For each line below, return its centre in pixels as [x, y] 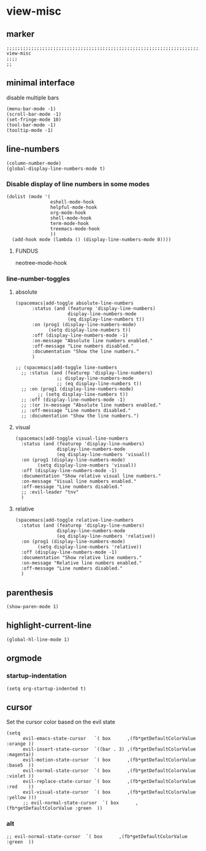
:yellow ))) [21, 798]
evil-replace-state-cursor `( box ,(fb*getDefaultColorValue [109, 782]
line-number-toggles [38, 278]
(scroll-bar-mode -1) [34, 114]
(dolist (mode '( [29, 197]
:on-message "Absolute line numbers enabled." [92, 341]
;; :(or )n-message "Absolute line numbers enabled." [91, 405]
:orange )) [20, 744]
